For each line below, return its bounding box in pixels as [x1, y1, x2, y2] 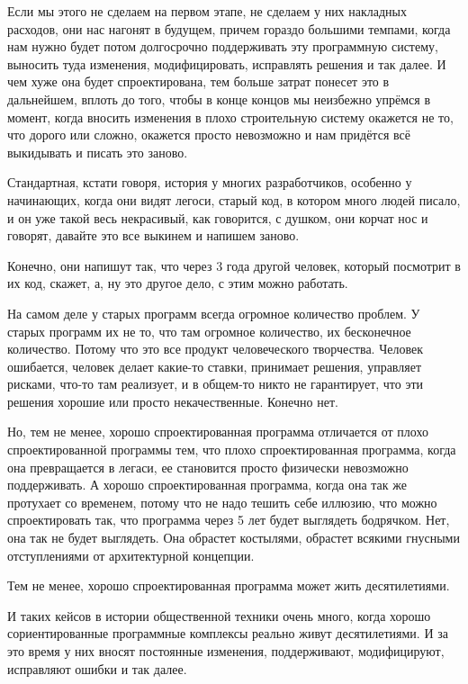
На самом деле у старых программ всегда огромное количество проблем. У [7, 303, 420, 322]
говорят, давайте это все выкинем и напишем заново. [7, 226, 300, 245]
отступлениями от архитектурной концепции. [7, 545, 255, 564]
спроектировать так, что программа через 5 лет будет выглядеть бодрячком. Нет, [7, 510, 450, 529]
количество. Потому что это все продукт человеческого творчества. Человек [7, 339, 423, 358]
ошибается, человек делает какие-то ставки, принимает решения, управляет [7, 356, 422, 375]
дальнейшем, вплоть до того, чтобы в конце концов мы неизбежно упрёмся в [7, 89, 431, 108]
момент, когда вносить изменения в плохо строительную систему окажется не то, [7, 107, 454, 126]
